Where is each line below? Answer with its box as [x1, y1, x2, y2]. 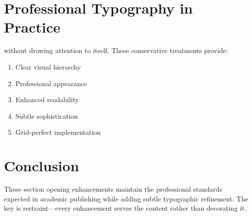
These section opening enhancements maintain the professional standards [4, 184, 222, 194]
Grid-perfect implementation [15, 127, 101, 137]
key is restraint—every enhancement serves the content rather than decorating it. [4, 203, 247, 213]
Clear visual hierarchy [15, 61, 81, 72]
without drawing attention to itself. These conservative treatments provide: [4, 45, 228, 55]
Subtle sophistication [15, 110, 78, 121]
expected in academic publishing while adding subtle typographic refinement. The [4, 193, 249, 203]
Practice [4, 17, 60, 37]
